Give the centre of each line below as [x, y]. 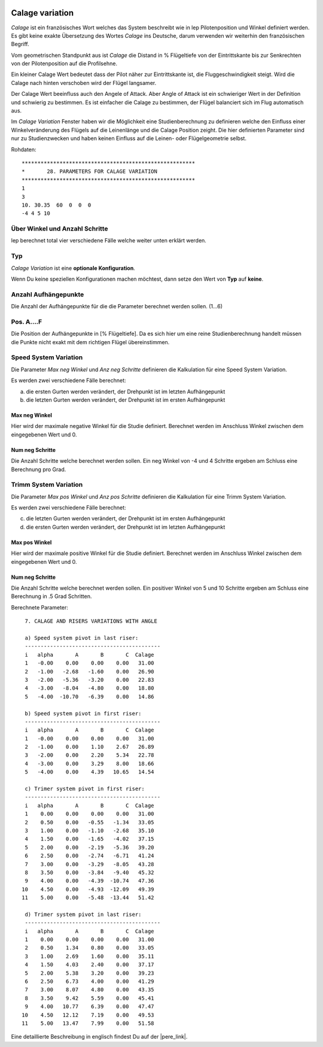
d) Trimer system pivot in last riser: [83, 914]
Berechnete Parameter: [40, 607]
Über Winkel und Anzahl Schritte [60, 229]
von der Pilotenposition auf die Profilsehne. [64, 63]
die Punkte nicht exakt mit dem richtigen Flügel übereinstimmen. [90, 342]
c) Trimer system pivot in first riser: [85, 789]
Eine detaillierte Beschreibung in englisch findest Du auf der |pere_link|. [99, 1037]
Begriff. [20, 44]
